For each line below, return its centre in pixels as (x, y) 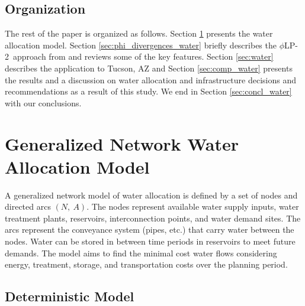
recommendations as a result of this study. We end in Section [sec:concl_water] (148, 91)
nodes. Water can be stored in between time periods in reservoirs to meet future (150, 241)
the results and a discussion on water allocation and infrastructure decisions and (150, 79)
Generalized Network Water (122, 143)
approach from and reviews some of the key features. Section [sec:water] (143, 56)
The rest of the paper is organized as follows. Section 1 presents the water (139, 33)
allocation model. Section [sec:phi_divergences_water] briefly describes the (141, 45)
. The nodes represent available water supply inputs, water (193, 206)
